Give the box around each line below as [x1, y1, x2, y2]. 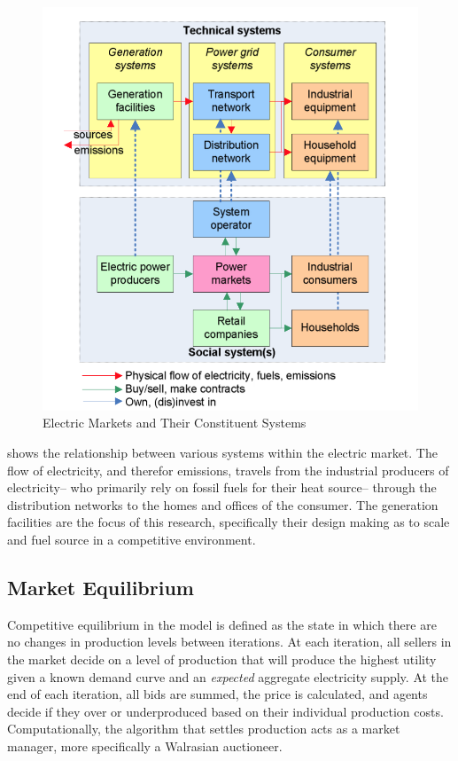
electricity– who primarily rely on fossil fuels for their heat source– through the [7, 478, 437, 497]
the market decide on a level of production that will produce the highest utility [7, 649, 437, 668]
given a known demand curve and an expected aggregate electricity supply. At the [7, 667, 449, 686]
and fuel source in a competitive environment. [7, 530, 256, 548]
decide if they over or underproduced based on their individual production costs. [7, 702, 444, 720]
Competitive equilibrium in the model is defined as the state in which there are [7, 615, 437, 633]
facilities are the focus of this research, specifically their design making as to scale [7, 513, 450, 531]
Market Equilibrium [7, 573, 194, 600]
